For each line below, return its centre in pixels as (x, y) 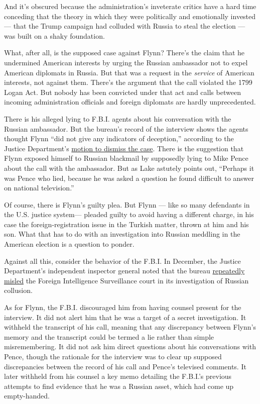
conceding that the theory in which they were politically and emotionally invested (130, 16)
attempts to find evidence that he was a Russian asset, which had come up (119, 386)
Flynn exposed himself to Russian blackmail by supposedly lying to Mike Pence (126, 158)
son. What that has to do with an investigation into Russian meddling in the (122, 234)
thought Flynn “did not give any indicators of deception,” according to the (119, 138)
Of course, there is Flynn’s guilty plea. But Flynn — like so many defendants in (127, 204)
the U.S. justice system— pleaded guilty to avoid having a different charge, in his (129, 214)
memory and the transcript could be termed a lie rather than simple (109, 336)
